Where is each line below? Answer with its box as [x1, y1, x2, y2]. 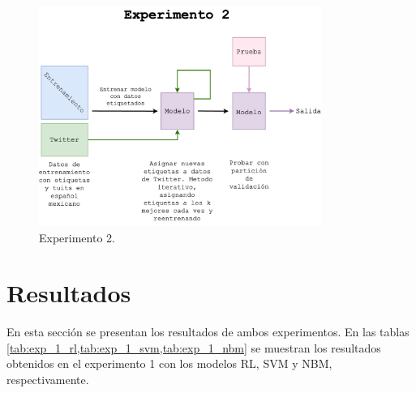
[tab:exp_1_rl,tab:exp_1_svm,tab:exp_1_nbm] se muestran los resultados [6, 339, 381, 356]
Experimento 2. [39, 229, 115, 246]
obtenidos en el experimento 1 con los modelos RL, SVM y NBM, [6, 355, 332, 372]
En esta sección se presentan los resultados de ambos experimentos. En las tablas [6, 323, 410, 340]
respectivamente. [6, 371, 89, 388]
